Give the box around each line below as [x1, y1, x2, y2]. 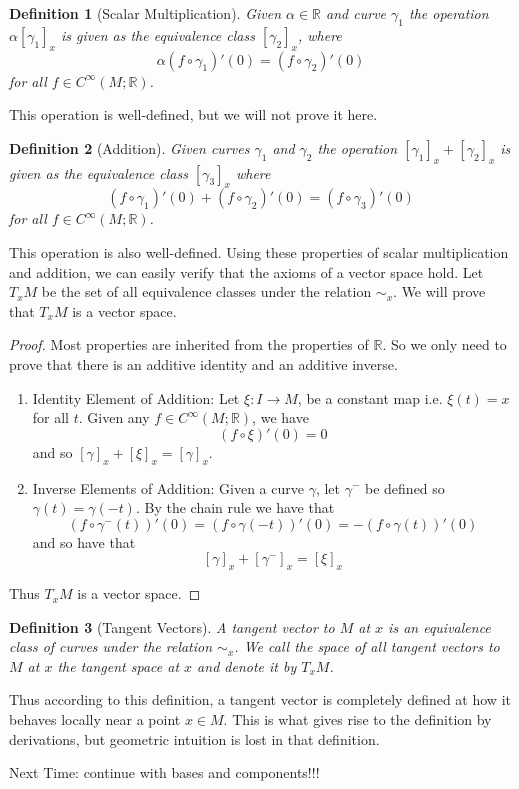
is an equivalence [388, 616, 491, 637]
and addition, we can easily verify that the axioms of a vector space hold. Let [9, 261, 484, 282]
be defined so [365, 477, 445, 498]
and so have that [32, 531, 136, 552]
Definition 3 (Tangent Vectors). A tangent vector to [9, 616, 335, 637]
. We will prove [393, 281, 486, 302]
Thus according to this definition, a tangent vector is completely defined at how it [9, 689, 511, 710]
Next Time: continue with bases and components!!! [9, 762, 320, 783]
